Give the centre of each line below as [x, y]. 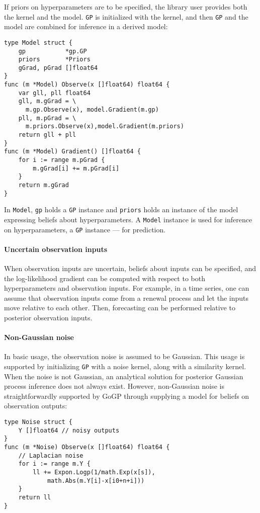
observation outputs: [36, 406]
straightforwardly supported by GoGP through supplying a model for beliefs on [127, 396]
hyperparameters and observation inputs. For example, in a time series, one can [127, 288]
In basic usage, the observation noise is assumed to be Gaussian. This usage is [124, 356]
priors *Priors [54, 60]
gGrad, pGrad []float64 [58, 68]
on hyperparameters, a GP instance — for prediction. [85, 229]
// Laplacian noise [51, 455]
